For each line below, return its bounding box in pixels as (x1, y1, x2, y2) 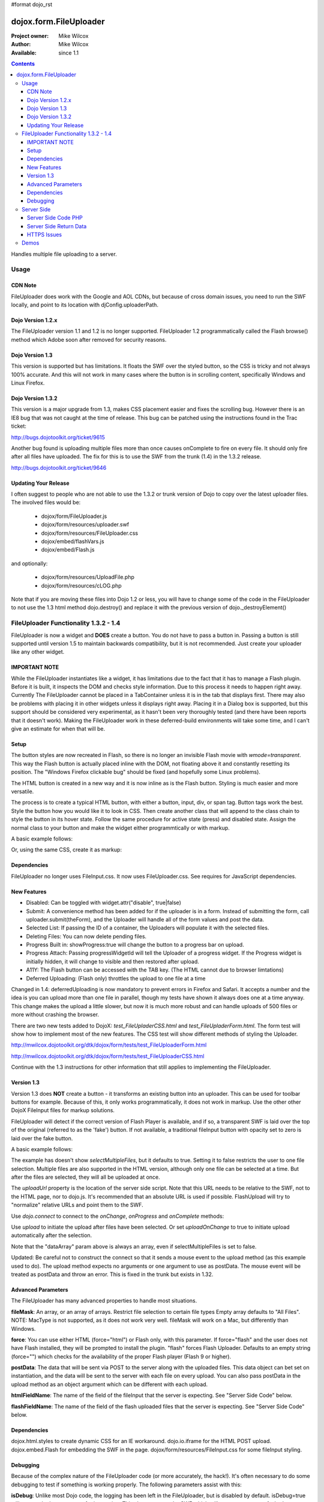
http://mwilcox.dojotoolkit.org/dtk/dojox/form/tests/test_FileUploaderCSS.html (11, 1052, 205, 1060)
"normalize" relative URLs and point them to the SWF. (11, 1202, 143, 1209)
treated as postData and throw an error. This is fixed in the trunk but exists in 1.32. (11, 1271, 214, 1278)
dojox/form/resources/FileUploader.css (41, 529, 138, 537)
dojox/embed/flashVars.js (41, 538, 104, 545)
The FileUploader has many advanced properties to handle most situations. (11, 1297, 197, 1304)
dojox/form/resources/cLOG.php (41, 582, 122, 589)
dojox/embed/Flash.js (41, 546, 95, 553)
